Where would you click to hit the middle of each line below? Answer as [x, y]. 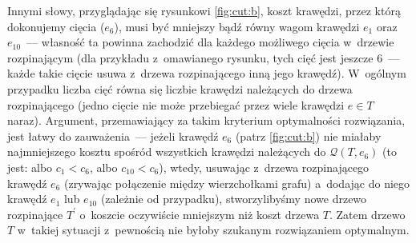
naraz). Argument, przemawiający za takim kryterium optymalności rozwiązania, [206, 120]
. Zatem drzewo [368, 214]
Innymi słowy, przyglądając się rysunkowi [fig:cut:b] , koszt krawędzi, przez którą [204, 10]
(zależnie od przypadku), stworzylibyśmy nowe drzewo [234, 199]
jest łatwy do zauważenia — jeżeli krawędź [113, 135]
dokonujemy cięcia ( [56, 26]
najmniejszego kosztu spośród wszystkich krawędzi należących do [167, 151]
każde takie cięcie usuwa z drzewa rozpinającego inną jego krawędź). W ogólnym [207, 73]
